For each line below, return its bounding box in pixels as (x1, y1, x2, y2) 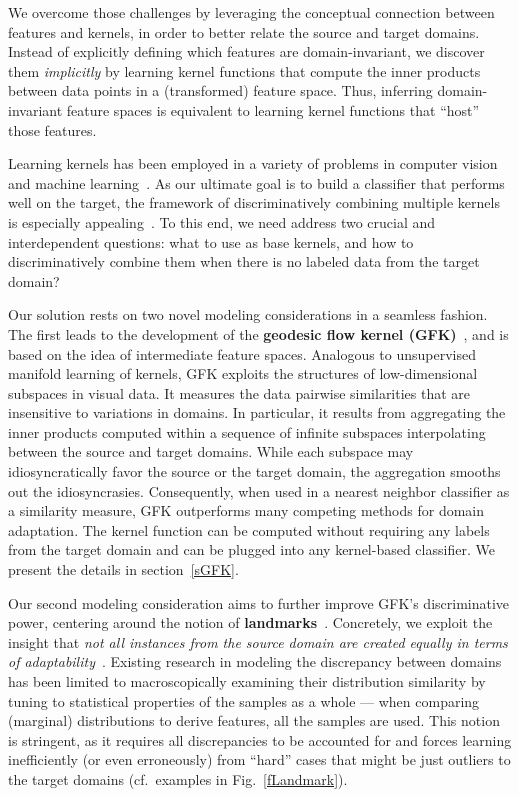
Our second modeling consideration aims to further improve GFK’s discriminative (8, 592, 510, 613)
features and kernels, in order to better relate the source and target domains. (8, 21, 480, 42)
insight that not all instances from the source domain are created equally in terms (8, 631, 508, 652)
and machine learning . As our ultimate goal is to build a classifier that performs (8, 172, 505, 193)
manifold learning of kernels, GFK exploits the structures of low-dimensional (8, 363, 478, 384)
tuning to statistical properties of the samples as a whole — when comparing (8, 690, 480, 711)
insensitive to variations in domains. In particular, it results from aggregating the (8, 402, 506, 423)
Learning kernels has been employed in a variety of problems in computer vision (8, 153, 498, 174)
